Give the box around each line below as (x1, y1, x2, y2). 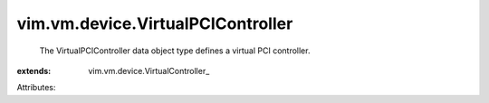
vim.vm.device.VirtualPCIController (16, 14, 293, 33)
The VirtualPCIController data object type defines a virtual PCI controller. (39, 45, 311, 56)
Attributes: (16, 82, 56, 93)
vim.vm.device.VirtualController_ (88, 65, 210, 76)
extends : (16, 65, 52, 76)
